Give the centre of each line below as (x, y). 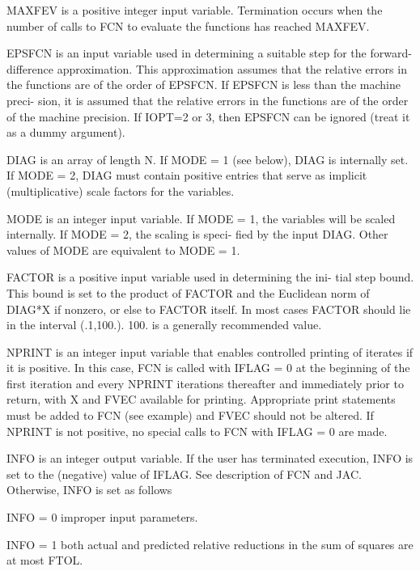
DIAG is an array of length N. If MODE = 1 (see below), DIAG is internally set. (208, 159)
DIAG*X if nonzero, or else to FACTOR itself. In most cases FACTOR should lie (209, 309)
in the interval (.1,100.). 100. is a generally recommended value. (164, 325)
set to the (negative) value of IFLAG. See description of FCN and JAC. (184, 474)
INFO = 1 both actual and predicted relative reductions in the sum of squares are (210, 544)
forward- (391, 53)
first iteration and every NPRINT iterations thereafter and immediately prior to (205, 383)
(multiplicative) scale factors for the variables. (121, 190)
